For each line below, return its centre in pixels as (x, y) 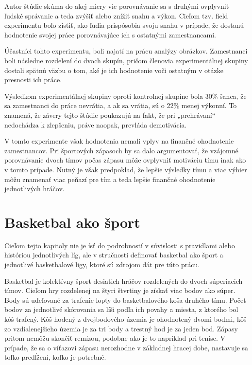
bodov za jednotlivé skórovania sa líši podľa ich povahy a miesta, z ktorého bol (121, 309)
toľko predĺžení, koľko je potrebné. (55, 357)
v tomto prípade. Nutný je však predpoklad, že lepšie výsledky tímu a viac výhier (126, 169)
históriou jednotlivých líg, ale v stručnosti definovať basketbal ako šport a (114, 255)
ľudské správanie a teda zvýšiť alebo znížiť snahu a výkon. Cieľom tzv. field (116, 15)
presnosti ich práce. (33, 80)
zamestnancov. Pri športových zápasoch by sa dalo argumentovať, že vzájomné (121, 150)
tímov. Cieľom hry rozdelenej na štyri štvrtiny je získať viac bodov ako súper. (120, 290)
